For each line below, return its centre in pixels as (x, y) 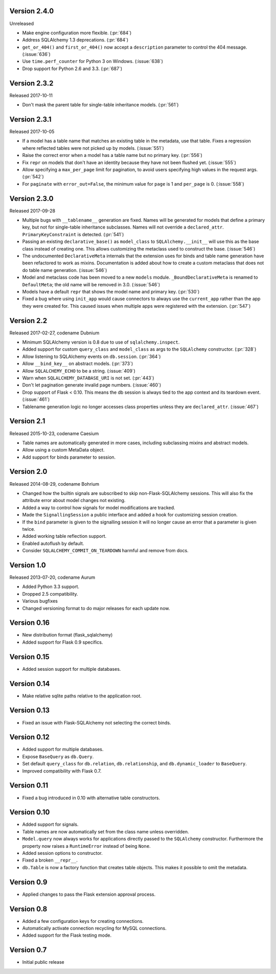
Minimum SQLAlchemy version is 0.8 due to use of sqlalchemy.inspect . (101, 342)
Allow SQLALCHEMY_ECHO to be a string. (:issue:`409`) (79, 371)
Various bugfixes (40, 601)
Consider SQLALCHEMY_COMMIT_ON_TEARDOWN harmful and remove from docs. (105, 551)
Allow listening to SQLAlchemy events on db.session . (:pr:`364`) (91, 356)
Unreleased (22, 24)
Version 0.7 (28, 950)
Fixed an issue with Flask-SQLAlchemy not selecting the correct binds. (97, 722)
